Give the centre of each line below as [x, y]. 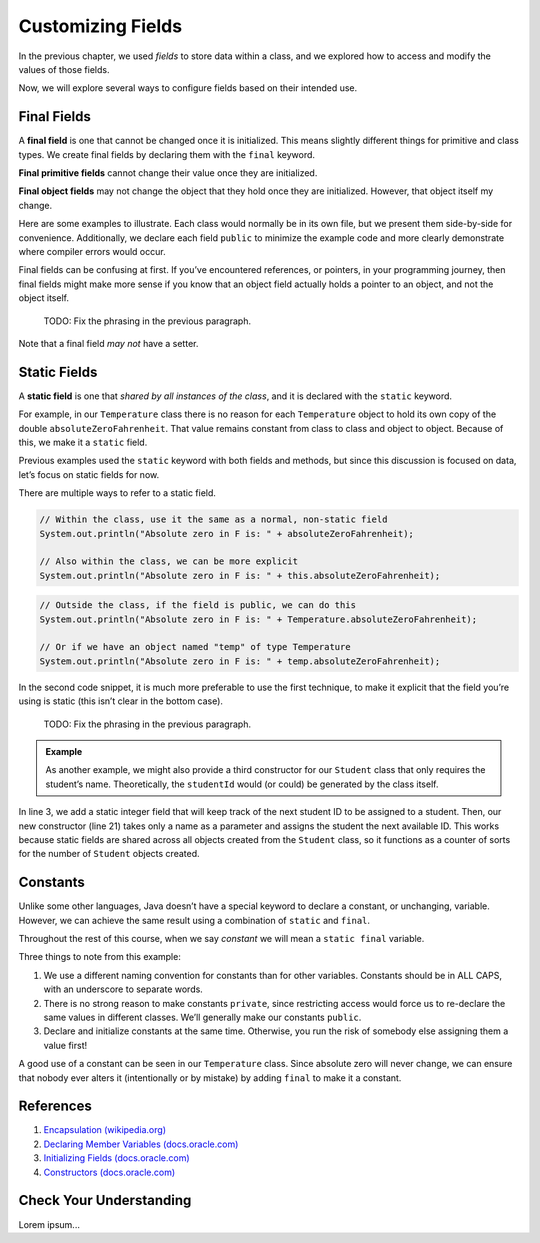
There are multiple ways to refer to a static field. [117, 493]
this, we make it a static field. [83, 442]
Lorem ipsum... [49, 1224]
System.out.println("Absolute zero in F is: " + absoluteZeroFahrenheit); [227, 533]
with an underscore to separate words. [123, 989]
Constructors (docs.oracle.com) [109, 1172]
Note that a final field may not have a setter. [108, 343]
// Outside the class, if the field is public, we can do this [198, 605]
